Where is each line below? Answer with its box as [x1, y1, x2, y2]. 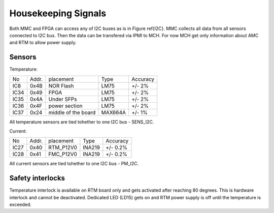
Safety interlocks [9, 174, 65, 182]
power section [48, 102, 83, 109]
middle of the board [48, 109, 96, 116]
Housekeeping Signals [9, 8, 107, 19]
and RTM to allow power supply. [9, 40, 77, 46]
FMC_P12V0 [48, 150, 77, 158]
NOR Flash [48, 82, 74, 89]
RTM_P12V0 [48, 144, 77, 151]
